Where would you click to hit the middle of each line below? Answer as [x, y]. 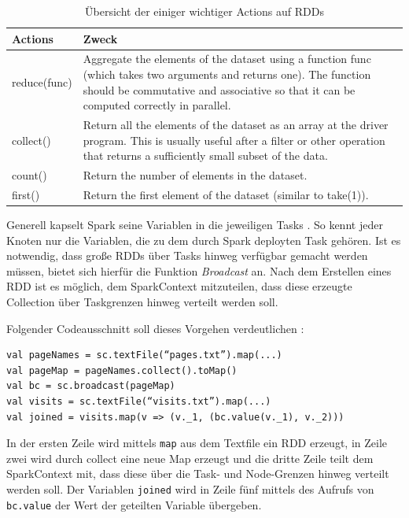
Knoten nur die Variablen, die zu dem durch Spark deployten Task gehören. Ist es [204, 240]
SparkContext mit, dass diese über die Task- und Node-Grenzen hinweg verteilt [198, 474]
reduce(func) [42, 81]
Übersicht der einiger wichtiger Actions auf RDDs [204, 11]
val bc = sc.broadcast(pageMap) [91, 386]
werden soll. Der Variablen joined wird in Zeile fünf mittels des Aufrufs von [190, 489]
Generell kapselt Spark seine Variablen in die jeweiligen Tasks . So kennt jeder [195, 225]
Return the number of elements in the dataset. [195, 175]
